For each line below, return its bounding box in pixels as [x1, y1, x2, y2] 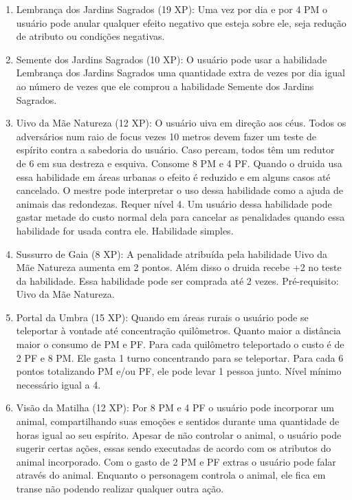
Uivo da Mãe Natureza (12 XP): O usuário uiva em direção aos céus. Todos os [16, 116, 346, 130]
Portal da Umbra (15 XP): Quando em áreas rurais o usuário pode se [16, 309, 309, 324]
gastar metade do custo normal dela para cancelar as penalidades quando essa [16, 210, 345, 224]
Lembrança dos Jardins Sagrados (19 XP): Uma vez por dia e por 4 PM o [16, 2, 328, 16]
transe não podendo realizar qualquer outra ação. [16, 481, 224, 495]
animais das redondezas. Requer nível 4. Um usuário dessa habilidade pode [16, 196, 332, 210]
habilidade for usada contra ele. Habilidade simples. [16, 223, 234, 237]
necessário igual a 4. [16, 377, 101, 391]
